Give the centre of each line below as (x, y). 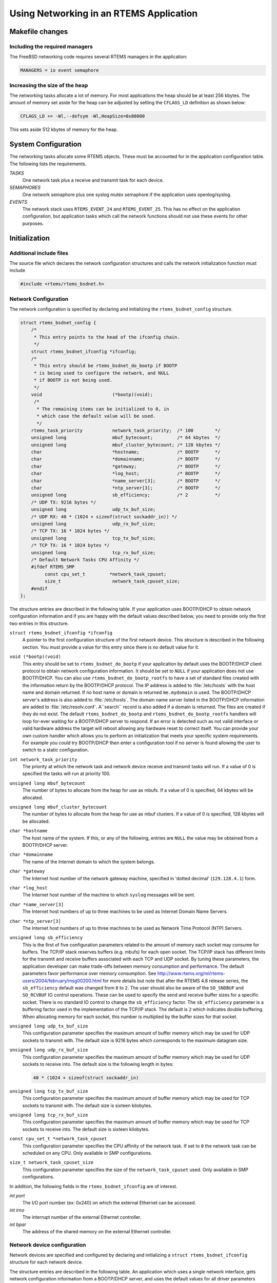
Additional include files (39, 253)
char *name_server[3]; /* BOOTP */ (126, 481)
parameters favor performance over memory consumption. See (89, 974)
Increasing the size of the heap (49, 85)
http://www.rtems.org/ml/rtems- (191, 974)
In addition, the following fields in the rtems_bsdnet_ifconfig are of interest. (94, 1186)
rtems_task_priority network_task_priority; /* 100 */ (126, 430)
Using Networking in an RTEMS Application (104, 13)
